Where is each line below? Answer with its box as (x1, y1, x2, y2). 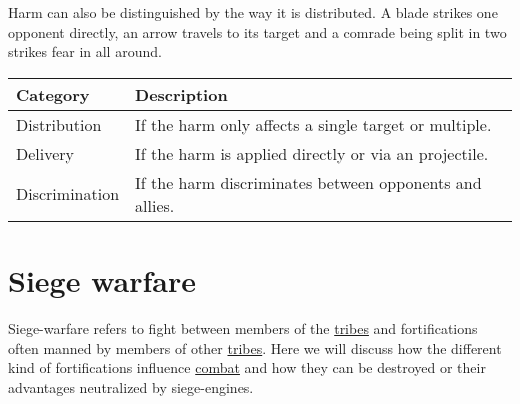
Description (135, 82, 228, 106)
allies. (135, 193, 175, 217)
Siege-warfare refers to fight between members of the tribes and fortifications (8, 317, 478, 338)
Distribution (16, 112, 102, 136)
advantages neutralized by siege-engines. (8, 376, 254, 397)
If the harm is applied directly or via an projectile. (135, 141, 489, 165)
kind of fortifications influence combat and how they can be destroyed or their (8, 357, 486, 378)
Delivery (16, 141, 75, 165)
